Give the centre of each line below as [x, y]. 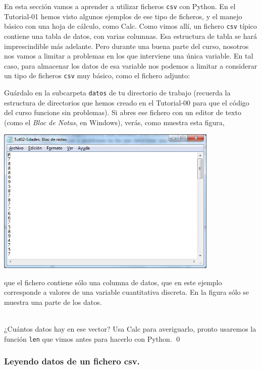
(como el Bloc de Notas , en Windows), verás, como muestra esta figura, [114, 122]
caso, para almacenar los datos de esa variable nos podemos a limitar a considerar [131, 65]
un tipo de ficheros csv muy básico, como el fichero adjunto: [97, 75]
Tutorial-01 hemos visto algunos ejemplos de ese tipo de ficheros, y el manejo [123, 16]
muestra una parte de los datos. [53, 302]
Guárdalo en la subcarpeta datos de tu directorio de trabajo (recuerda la [117, 92]
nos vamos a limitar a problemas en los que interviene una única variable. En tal [129, 56]
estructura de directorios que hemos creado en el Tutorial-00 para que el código [127, 102]
